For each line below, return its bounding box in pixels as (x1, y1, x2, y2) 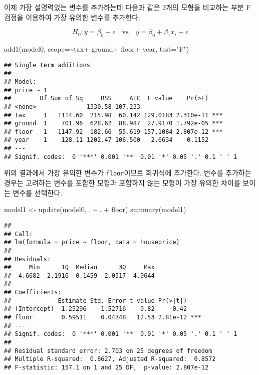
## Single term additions (4, 61, 90, 69)
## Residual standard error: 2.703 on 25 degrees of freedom (4, 347, 212, 354)
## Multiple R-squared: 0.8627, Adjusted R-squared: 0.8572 (4, 355, 216, 363)
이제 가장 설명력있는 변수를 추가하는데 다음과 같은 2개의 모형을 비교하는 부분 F (4, 2, 251, 12)
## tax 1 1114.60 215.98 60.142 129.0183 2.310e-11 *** (4, 111, 223, 119)
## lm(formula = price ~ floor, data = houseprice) (4, 239, 180, 246)
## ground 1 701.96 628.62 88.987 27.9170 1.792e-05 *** (4, 120, 223, 127)
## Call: (4, 230, 33, 238)
